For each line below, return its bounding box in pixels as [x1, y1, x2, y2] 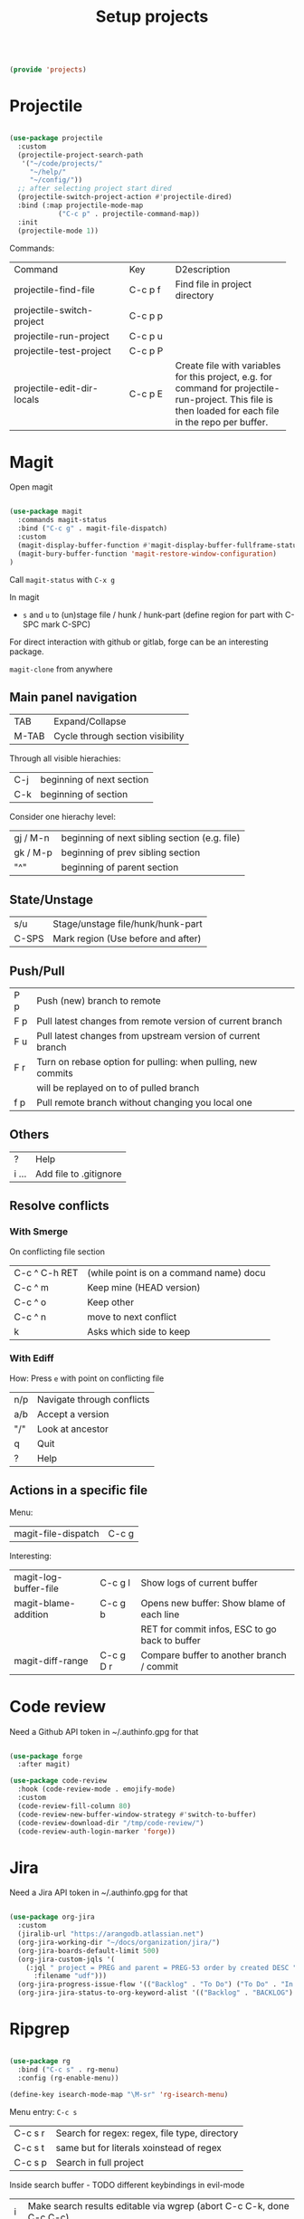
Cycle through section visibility [53, 730, 185, 743]
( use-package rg [9, 2057, 71, 2066]
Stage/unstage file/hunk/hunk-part [52, 918, 204, 930]
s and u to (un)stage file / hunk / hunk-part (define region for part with [22, 609, 283, 620]
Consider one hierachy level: [9, 812, 116, 823]
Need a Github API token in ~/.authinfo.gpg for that [9, 1726, 199, 1737]
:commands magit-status [17, 516, 107, 525]
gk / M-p [14, 846, 52, 859]
